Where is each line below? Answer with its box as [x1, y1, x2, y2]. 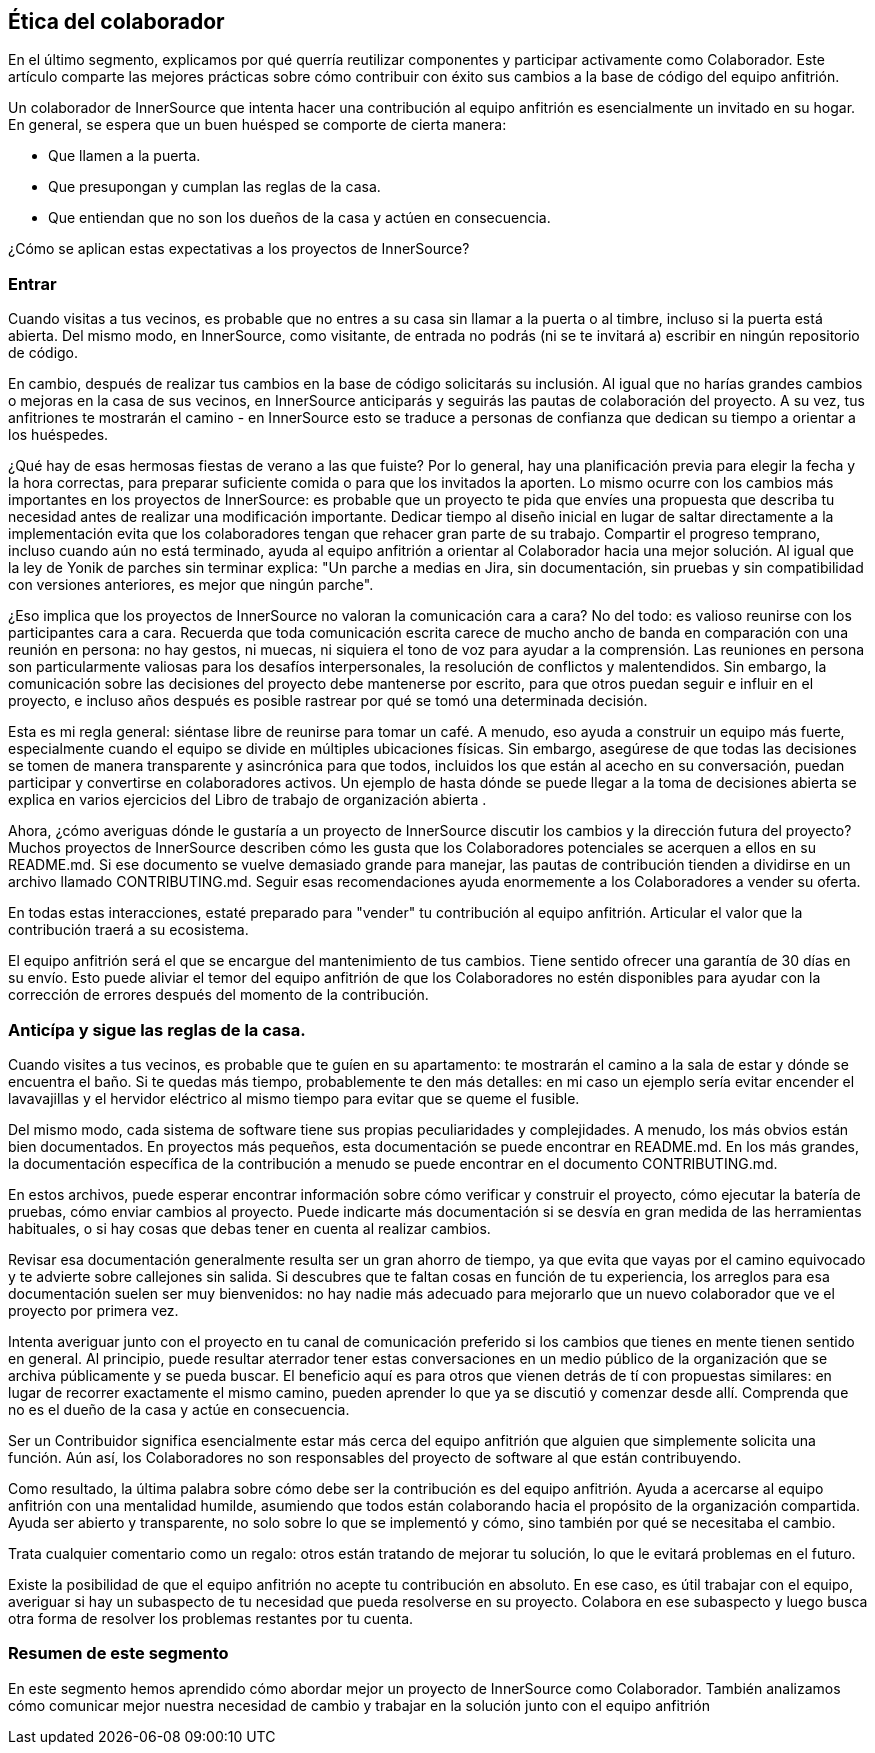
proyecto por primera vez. [8, 1301, 179, 1319]
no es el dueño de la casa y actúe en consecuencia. [8, 1400, 350, 1418]
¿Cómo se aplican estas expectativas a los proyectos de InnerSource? [8, 240, 470, 258]
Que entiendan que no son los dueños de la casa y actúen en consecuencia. [48, 209, 551, 227]
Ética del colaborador [8, 9, 225, 34]
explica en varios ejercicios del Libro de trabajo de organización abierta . [8, 791, 487, 809]
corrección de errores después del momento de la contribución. [8, 986, 429, 1004]
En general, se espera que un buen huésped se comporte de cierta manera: [8, 116, 507, 134]
